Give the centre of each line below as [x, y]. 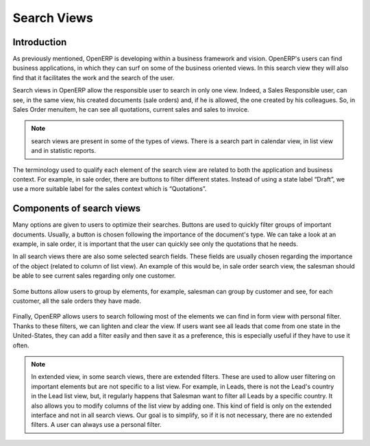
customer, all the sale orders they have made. [77, 301]
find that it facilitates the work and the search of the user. [94, 77]
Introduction [40, 42]
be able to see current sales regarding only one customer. [94, 276]
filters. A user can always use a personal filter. [96, 425]
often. [21, 345]
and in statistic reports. [63, 151]
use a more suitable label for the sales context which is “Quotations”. [110, 189]
